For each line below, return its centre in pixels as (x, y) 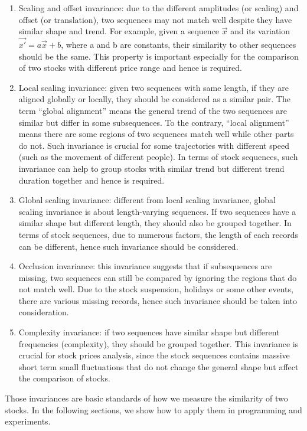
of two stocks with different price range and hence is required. (130, 68)
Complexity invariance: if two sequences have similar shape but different (149, 332)
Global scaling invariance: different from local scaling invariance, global (147, 200)
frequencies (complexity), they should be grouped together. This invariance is (159, 343)
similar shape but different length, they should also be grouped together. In (155, 223)
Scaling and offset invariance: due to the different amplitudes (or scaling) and (159, 8)
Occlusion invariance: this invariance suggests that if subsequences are (145, 266)
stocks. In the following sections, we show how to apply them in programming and (153, 409)
